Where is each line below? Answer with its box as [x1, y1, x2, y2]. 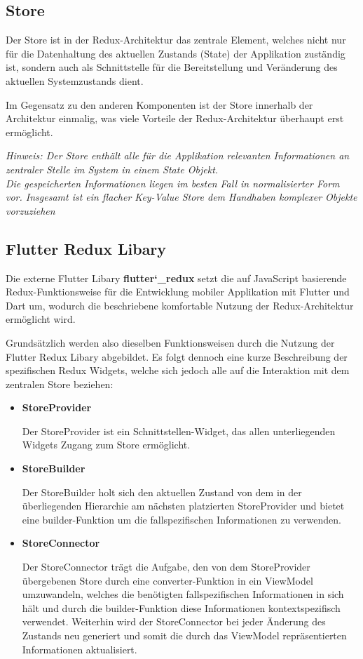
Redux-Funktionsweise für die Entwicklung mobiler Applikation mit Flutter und [6, 284, 350, 299]
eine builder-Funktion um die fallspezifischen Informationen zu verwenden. [22, 512, 341, 526]
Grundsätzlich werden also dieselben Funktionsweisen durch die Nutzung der [6, 335, 335, 350]
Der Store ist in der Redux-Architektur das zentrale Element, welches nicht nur [6, 32, 346, 47]
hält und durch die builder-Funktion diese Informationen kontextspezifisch [22, 600, 341, 615]
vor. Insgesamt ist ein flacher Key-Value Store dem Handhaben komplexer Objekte [6, 189, 357, 204]
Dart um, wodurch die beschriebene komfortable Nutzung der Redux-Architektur [6, 298, 354, 312]
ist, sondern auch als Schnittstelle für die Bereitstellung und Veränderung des [6, 60, 338, 74]
